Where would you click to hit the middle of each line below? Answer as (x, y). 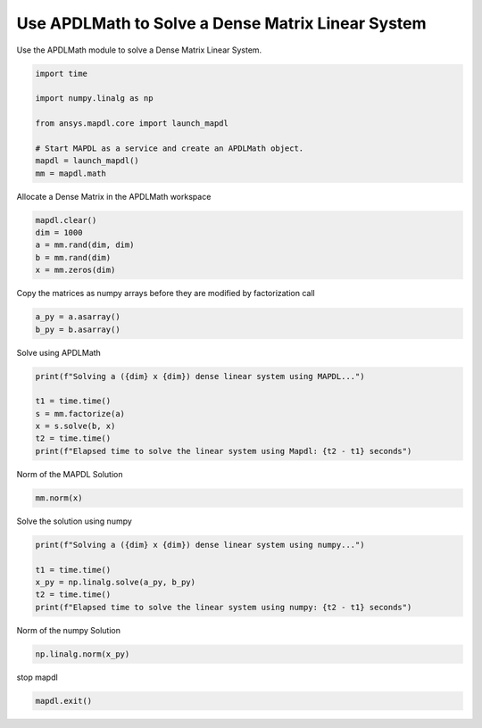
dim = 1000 (59, 233)
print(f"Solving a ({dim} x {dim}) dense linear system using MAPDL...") (200, 376)
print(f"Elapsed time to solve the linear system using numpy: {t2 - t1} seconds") (224, 607)
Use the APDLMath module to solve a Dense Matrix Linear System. (139, 50)
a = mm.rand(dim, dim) (85, 245)
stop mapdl (37, 677)
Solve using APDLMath (59, 352)
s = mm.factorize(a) (80, 414)
